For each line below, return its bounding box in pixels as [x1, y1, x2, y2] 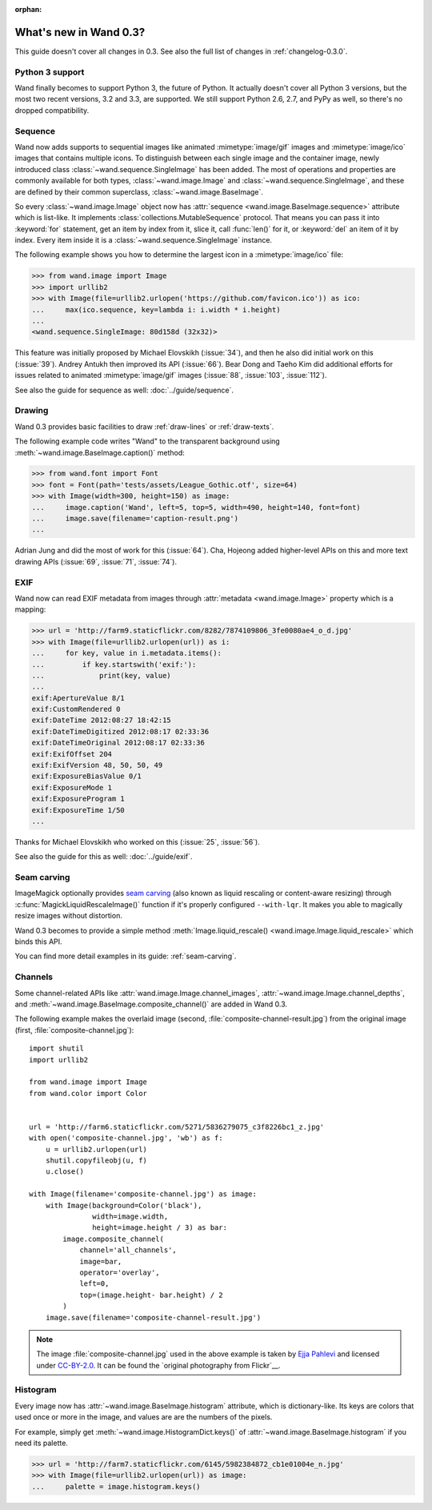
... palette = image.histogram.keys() [31, 1482, 201, 1491]
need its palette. [14, 1438, 68, 1448]
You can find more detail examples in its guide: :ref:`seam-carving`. [14, 951, 237, 961]
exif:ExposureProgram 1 [31, 794, 126, 804]
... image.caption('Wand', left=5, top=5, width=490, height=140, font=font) [31, 503, 362, 512]
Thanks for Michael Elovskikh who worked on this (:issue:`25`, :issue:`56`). [14, 837, 260, 846]
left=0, [79, 1279, 110, 1288]
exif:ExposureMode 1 [31, 783, 112, 792]
